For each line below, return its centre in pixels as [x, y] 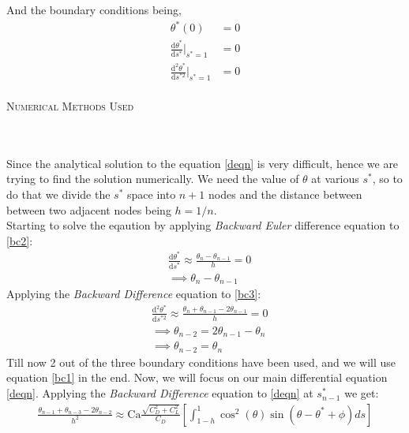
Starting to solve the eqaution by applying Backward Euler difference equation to [203, 225]
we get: [362, 393]
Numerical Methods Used [70, 105]
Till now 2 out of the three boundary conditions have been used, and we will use [201, 362]
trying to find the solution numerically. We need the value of [153, 179]
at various [335, 179]
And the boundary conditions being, [94, 9]
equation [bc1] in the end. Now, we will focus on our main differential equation [197, 377]
